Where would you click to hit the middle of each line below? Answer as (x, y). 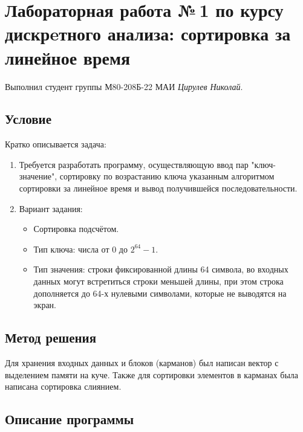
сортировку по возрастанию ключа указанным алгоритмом (167, 176)
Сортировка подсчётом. (76, 229)
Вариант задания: (51, 208)
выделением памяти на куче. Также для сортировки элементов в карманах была (151, 374)
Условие (28, 119)
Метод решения (51, 337)
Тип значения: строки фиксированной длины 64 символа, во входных (161, 269)
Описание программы (70, 419)
